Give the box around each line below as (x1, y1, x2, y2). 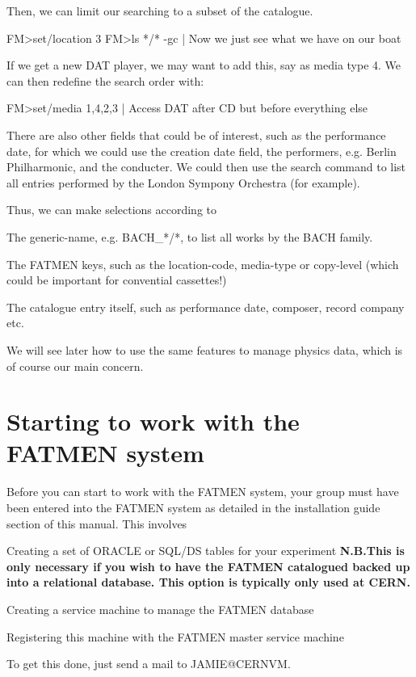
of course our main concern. (6, 357, 144, 374)
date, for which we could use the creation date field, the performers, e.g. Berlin (6, 142, 397, 159)
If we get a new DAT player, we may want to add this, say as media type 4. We (6, 57, 401, 74)
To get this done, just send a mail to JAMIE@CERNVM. (6, 655, 291, 672)
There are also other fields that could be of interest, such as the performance (6, 126, 386, 143)
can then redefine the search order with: (6, 72, 204, 89)
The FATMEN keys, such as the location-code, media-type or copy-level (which (6, 255, 399, 272)
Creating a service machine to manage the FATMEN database (6, 600, 314, 617)
